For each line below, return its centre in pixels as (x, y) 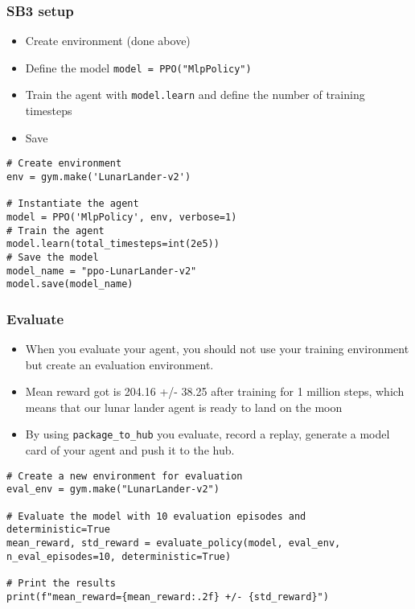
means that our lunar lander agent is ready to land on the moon (184, 407)
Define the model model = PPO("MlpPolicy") (138, 67)
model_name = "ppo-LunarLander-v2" (102, 271)
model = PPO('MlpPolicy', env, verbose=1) (122, 217)
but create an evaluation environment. (119, 364)
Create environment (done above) (108, 41)
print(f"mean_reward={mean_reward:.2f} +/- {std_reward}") (168, 597)
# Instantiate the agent (73, 204)
